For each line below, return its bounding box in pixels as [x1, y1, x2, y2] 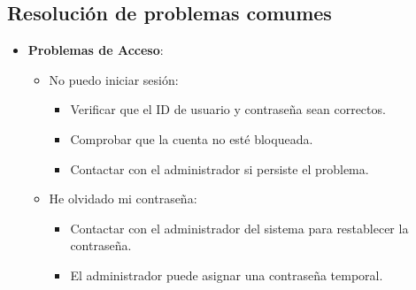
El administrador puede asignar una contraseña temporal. [70, 265, 383, 284]
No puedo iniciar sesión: [49, 70, 179, 88]
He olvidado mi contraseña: [49, 189, 197, 208]
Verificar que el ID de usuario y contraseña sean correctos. [70, 100, 386, 118]
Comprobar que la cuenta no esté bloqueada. [70, 129, 313, 148]
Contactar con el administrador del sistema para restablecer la [70, 218, 409, 237]
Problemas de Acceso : [27, 41, 164, 59]
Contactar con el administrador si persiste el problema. [70, 159, 369, 178]
